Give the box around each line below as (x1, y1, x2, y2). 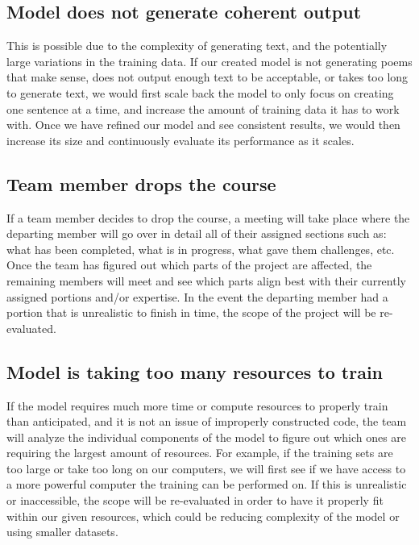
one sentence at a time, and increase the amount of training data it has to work (6, 100, 400, 117)
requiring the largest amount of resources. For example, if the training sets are (6, 444, 393, 461)
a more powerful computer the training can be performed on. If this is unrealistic (6, 476, 407, 493)
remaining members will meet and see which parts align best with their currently (6, 272, 406, 289)
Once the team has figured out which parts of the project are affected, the (6, 256, 372, 273)
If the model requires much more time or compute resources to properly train (6, 397, 388, 414)
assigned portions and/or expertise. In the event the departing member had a (6, 288, 388, 305)
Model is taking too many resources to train (6, 359, 384, 384)
